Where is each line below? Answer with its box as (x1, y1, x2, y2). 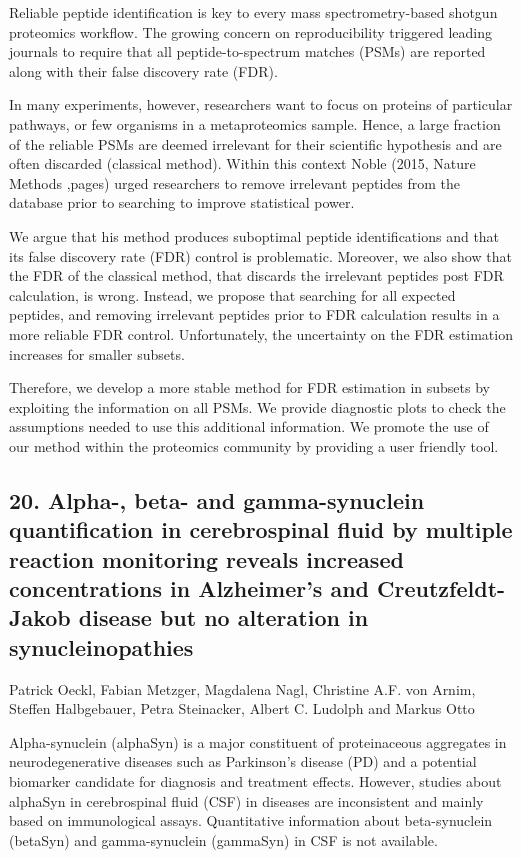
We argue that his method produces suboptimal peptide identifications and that (9, 225, 500, 246)
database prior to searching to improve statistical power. (9, 192, 355, 213)
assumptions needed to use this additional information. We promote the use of (9, 416, 489, 437)
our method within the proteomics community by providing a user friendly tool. (9, 435, 499, 456)
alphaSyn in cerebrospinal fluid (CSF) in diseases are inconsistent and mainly (9, 790, 484, 811)
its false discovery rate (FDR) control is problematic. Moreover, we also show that (9, 245, 512, 266)
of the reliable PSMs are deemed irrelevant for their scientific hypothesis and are (9, 133, 502, 154)
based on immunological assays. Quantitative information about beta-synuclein (9, 810, 493, 831)
